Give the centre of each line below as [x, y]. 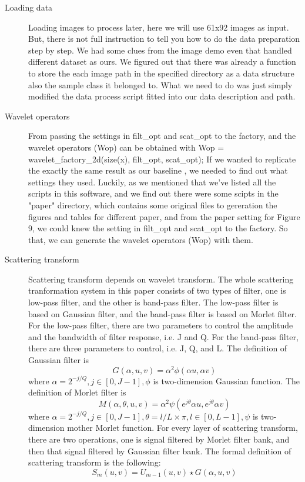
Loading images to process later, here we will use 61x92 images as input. [159, 27]
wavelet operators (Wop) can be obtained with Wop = [126, 147]
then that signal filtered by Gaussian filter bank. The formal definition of [160, 451]
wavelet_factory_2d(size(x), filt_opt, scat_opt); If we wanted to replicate [162, 159]
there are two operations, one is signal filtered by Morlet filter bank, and [159, 439]
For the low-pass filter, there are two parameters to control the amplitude [161, 325]
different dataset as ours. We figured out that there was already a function [162, 62]
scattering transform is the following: [95, 462]
